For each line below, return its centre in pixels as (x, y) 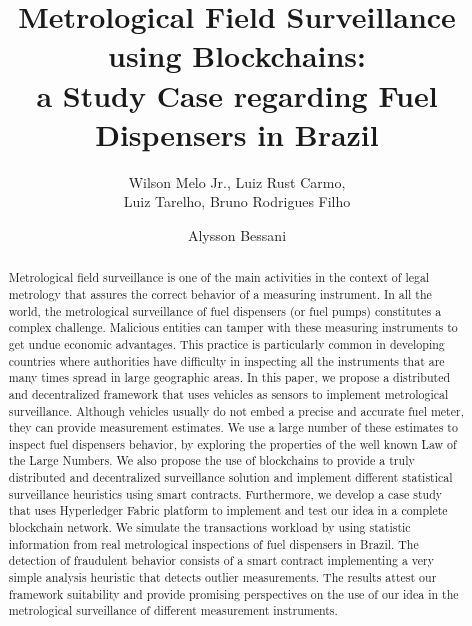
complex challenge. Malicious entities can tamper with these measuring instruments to (233, 327)
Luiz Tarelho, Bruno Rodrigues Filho (237, 201)
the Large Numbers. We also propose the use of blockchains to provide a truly (211, 460)
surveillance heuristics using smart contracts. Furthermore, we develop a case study (225, 493)
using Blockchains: (237, 55)
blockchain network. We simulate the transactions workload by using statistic (209, 527)
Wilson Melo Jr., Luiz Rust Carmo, (237, 181)
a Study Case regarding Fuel (237, 94)
